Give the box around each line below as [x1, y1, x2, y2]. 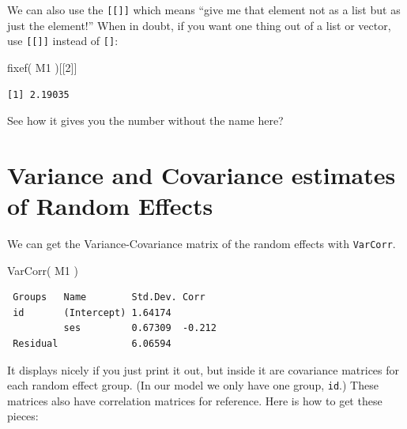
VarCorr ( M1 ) [7, 262, 78, 278]
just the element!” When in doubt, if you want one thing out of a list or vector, [7, 17, 391, 33]
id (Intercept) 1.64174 [13, 307, 171, 318]
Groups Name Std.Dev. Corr [13, 292, 205, 303]
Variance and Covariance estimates [7, 158, 396, 190]
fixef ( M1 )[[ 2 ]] [7, 58, 77, 75]
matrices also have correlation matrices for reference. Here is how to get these [7, 392, 383, 408]
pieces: [7, 408, 39, 424]
